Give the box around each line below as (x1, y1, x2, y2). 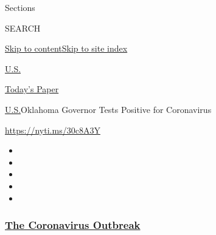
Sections (5, 1, 35, 13)
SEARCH (5, 21, 41, 34)
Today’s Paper (5, 83, 59, 95)
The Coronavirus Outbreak (5, 217, 141, 233)
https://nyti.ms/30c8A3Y (5, 123, 100, 136)
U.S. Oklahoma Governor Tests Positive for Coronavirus (5, 103, 212, 115)
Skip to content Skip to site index (5, 42, 128, 55)
